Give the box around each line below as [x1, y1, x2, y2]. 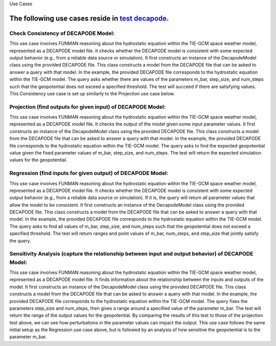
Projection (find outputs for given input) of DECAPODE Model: [9, 103, 166, 110]
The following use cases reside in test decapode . [9, 14, 169, 23]
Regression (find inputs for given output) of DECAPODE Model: [9, 169, 169, 177]
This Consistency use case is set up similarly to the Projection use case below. [9, 90, 175, 97]
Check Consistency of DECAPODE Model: [9, 30, 115, 37]
